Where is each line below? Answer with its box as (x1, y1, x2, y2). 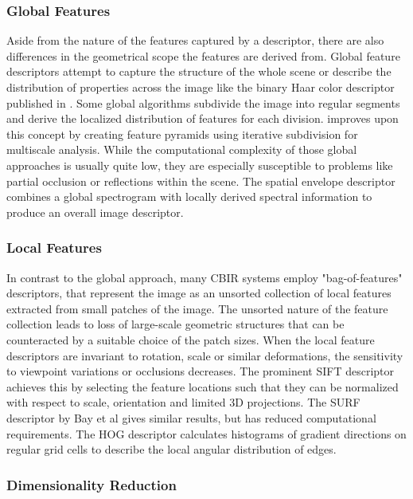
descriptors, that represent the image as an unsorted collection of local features (6, 285, 392, 301)
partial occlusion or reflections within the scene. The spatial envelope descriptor (6, 172, 395, 189)
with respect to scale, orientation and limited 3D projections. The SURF (6, 394, 360, 411)
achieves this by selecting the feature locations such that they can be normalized (6, 378, 399, 395)
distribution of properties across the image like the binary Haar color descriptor (6, 79, 395, 95)
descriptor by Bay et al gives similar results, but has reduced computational (6, 409, 376, 426)
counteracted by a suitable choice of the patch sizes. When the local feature (6, 331, 375, 348)
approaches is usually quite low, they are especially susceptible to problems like (6, 156, 393, 173)
